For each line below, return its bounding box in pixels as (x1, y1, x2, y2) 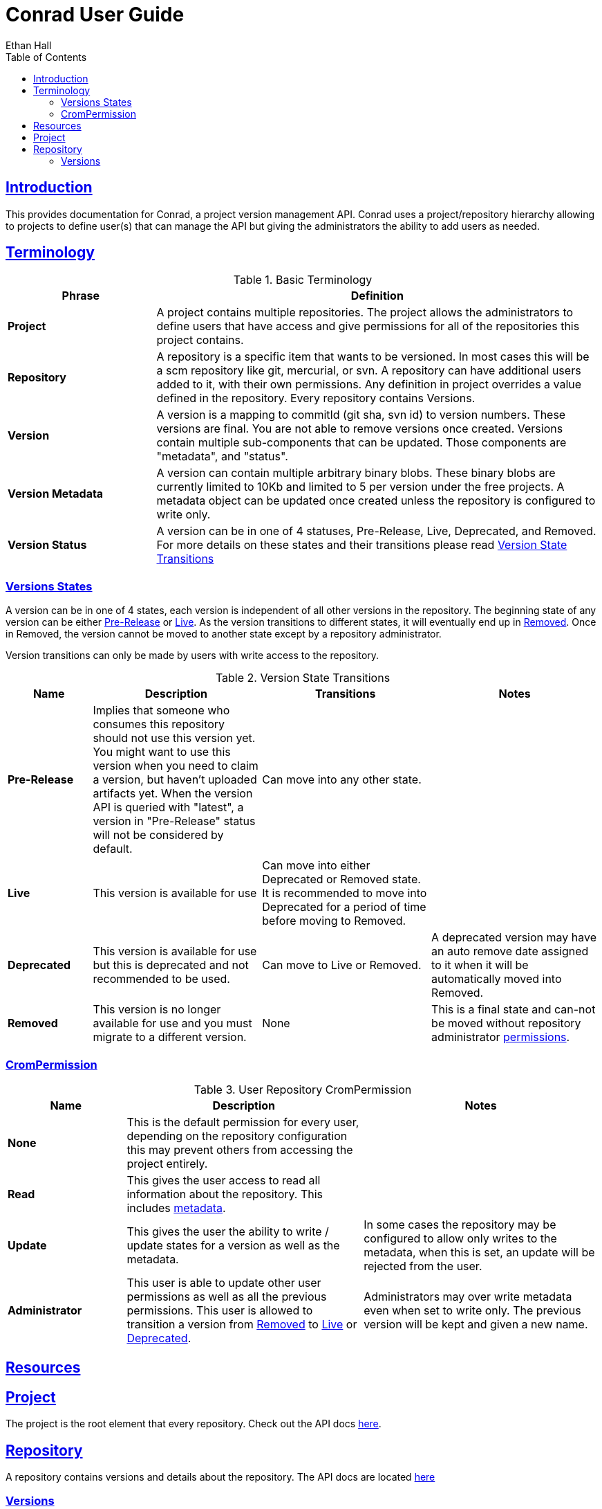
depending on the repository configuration (126, 1128, 348, 1143)
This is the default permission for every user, (126, 1114, 359, 1129)
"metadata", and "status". (156, 449, 288, 464)
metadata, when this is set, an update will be (364, 1245, 595, 1259)
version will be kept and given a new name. (364, 1317, 588, 1331)
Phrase (62, 289, 100, 303)
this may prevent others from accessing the (126, 1142, 353, 1157)
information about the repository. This (126, 1186, 323, 1201)
